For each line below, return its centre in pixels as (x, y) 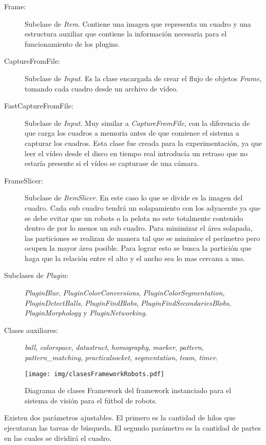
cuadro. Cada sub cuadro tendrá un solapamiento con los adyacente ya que (142, 207)
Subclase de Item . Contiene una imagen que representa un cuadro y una (138, 23)
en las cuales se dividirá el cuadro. (58, 438)
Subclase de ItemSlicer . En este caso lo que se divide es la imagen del (134, 198)
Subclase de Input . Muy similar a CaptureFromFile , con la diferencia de (137, 123)
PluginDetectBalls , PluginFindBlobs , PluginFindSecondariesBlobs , (128, 302)
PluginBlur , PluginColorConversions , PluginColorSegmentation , (125, 293)
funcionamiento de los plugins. (72, 43)
